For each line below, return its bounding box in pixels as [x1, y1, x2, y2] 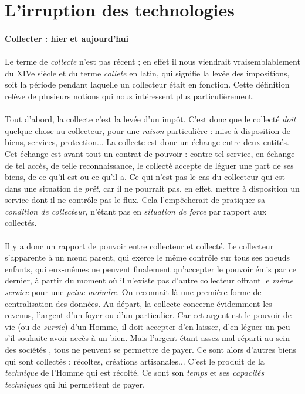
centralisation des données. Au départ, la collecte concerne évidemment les [5, 297, 272, 309]
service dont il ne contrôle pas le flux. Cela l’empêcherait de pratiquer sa [5, 193, 266, 206]
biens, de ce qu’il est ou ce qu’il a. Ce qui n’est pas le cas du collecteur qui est [5, 171, 285, 183]
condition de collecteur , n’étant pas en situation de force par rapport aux [5, 205, 267, 217]
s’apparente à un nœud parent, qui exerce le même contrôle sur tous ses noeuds [5, 251, 290, 263]
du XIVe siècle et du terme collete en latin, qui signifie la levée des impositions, [5, 66, 290, 79]
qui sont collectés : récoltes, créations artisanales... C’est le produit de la [5, 355, 265, 367]
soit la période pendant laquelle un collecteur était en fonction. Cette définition [5, 78, 290, 91]
